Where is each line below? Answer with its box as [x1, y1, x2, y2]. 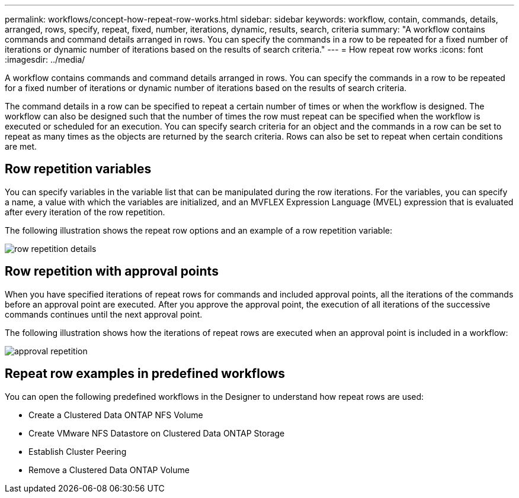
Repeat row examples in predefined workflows [5, 366, 286, 381]
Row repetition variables [5, 161, 152, 177]
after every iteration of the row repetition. [5, 206, 165, 217]
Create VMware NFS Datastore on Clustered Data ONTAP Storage [28, 428, 285, 438]
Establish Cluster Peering [28, 446, 127, 457]
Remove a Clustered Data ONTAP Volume [28, 464, 190, 475]
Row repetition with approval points [5, 264, 219, 279]
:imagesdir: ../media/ [5, 54, 85, 64]
